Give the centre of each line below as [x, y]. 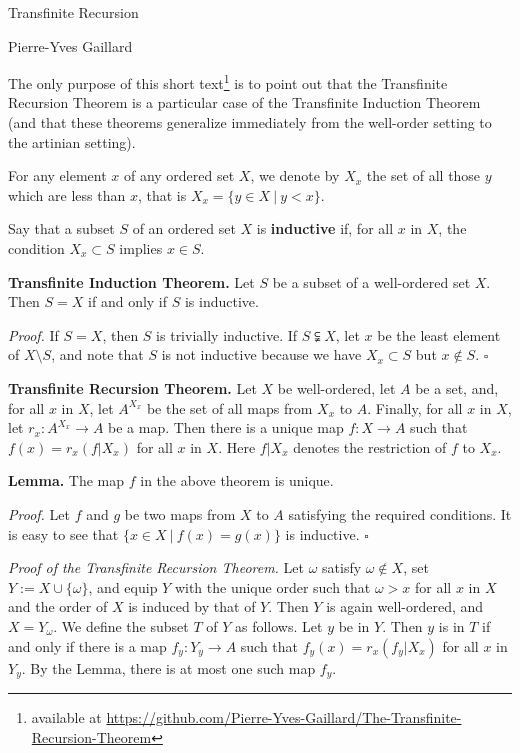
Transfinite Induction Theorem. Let [131, 281]
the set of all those [423, 175]
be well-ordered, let [336, 387]
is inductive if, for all [325, 228]
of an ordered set [184, 228]
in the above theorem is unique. [237, 480]
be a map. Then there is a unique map [226, 427]
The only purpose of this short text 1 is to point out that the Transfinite [228, 81]
